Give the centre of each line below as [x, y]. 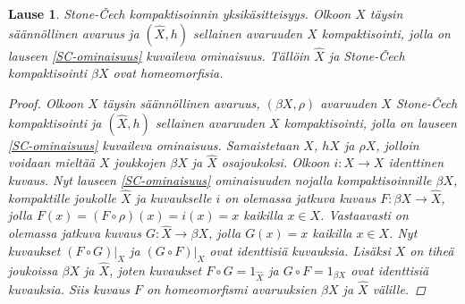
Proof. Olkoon [46, 103]
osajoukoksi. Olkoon [275, 162]
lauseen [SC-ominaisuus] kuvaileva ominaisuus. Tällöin [159, 55]
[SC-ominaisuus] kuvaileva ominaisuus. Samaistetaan [154, 144]
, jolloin [397, 144]
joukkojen [140, 162]
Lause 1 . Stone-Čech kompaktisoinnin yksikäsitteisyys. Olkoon [180, 13]
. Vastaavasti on [364, 215]
